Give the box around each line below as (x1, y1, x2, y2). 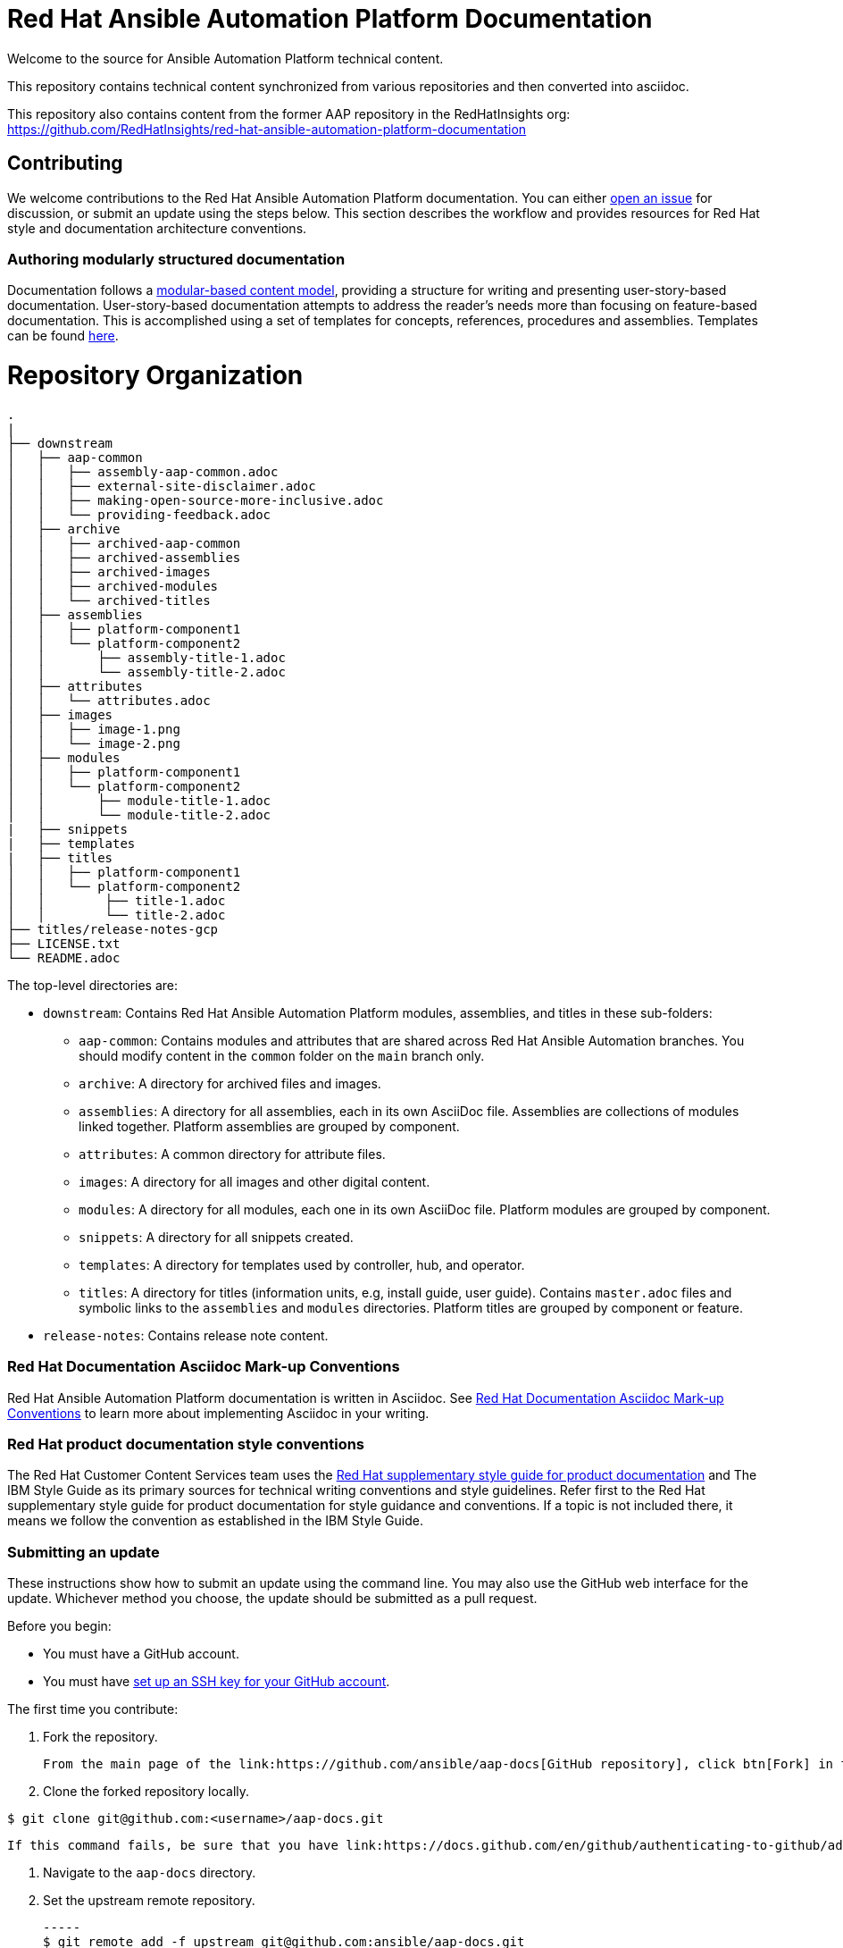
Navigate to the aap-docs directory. (43, 1865, 256, 1881)
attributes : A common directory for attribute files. (79, 1146, 386, 1162)
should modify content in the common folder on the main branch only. (79, 1047, 485, 1063)
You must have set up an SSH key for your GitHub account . (43, 1674, 390, 1690)
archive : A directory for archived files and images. (79, 1075, 381, 1091)
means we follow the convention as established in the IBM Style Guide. (7, 1513, 423, 1529)
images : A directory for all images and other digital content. (79, 1173, 430, 1189)
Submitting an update (7, 1542, 160, 1561)
